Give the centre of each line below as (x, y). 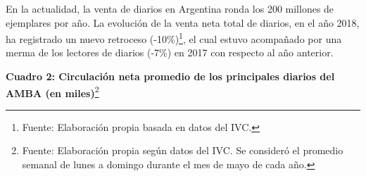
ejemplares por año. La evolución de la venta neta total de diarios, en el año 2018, (183, 22)
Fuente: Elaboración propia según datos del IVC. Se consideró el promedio (183, 150)
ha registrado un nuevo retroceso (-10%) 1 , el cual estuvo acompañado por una (174, 38)
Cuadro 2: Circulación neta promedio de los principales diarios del (170, 76)
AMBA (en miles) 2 (52, 92)
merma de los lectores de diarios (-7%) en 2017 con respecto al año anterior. (170, 52)
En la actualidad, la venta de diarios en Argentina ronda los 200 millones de (170, 8)
